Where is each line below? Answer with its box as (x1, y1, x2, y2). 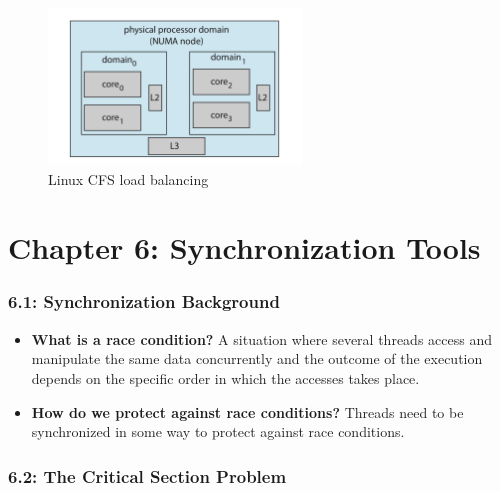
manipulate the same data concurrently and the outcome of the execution (31, 348, 483, 369)
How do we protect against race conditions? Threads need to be (31, 401, 464, 422)
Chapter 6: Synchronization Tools (8, 227, 481, 268)
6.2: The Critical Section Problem (8, 463, 287, 488)
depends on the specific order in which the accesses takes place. (31, 367, 420, 388)
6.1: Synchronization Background (8, 289, 280, 314)
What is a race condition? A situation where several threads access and (31, 328, 492, 349)
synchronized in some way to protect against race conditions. (31, 421, 405, 442)
